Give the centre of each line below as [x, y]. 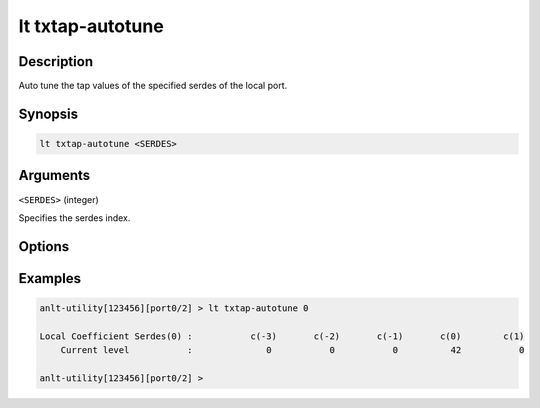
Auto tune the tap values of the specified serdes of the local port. [153, 86]
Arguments [54, 175]
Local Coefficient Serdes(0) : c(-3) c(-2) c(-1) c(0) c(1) [282, 336]
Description [56, 61]
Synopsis [48, 113]
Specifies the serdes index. [74, 217]
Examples [50, 278]
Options [44, 246]
